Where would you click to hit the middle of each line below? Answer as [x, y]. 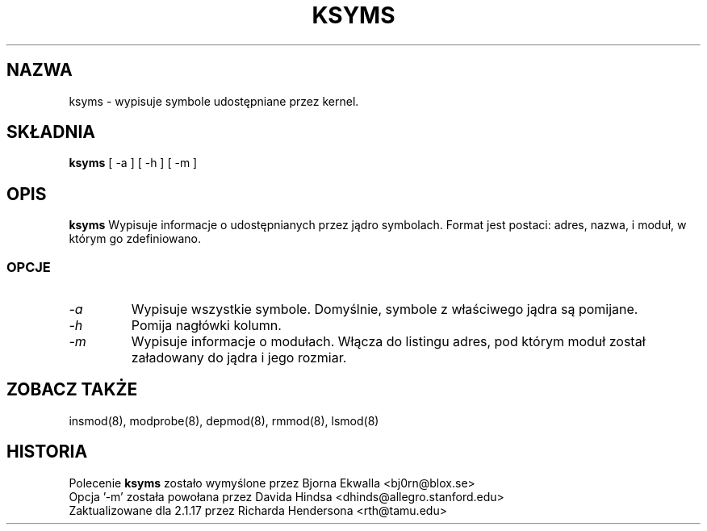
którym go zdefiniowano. [135, 239]
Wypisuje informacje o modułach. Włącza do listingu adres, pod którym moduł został [388, 342]
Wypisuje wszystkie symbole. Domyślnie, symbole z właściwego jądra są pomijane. [385, 309]
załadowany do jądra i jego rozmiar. [239, 358]
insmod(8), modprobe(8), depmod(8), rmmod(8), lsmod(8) [224, 420]
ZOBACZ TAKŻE [72, 390]
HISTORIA [47, 452]
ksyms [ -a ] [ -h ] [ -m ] [133, 163]
